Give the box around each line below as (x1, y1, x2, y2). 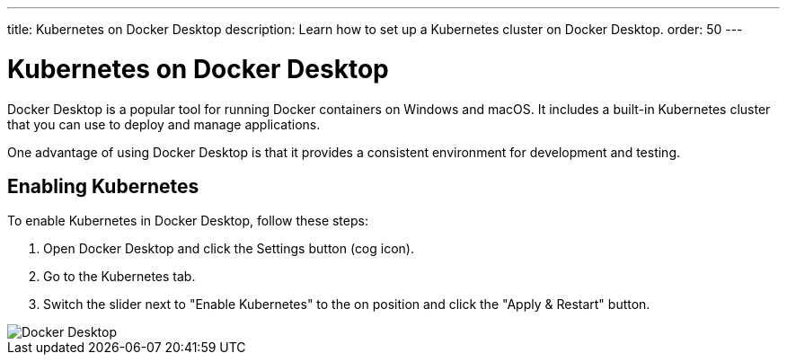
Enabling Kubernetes (7, 174, 199, 198)
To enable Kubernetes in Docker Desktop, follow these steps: (7, 213, 368, 229)
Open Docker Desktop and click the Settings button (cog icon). (43, 241, 414, 257)
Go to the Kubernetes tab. (43, 269, 196, 285)
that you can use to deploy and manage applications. (7, 116, 321, 132)
